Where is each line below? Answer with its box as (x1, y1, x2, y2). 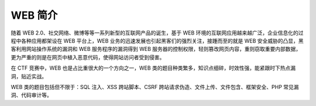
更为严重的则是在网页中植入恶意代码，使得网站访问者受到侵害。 (11, 53, 165, 61)
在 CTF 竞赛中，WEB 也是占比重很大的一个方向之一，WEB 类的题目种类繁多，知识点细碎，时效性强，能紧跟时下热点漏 (11, 64, 296, 71)
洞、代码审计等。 (11, 91, 52, 99)
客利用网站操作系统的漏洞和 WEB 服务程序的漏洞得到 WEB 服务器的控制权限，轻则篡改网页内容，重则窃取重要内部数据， (11, 46, 301, 53)
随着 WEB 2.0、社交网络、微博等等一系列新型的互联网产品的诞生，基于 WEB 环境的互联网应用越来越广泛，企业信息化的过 (11, 29, 304, 36)
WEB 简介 (11, 9, 58, 22)
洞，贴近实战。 (11, 73, 47, 80)
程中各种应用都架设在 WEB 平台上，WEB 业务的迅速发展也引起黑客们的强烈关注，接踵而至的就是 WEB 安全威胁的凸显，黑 (11, 37, 304, 44)
